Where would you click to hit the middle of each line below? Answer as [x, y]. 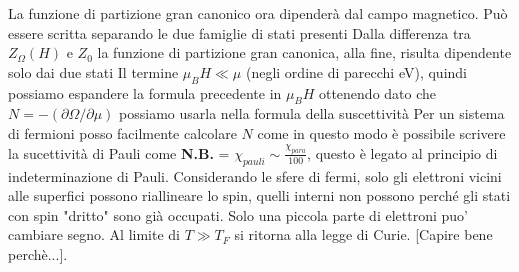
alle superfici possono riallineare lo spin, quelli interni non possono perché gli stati [259, 195]
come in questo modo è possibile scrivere [381, 132]
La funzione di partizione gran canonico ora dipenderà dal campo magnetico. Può [258, 13]
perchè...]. [38, 254]
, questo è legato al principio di [402, 152]
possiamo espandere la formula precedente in [145, 92]
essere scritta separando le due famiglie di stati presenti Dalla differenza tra [239, 32]
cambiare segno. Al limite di [94, 234]
